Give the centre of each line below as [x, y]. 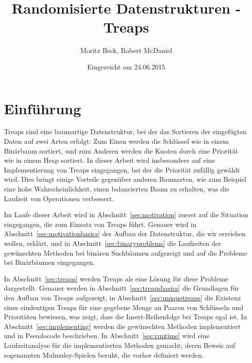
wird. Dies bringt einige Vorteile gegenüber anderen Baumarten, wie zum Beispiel [125, 179]
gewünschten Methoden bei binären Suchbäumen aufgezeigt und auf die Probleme [126, 252]
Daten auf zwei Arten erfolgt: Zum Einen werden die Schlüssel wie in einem [117, 141]
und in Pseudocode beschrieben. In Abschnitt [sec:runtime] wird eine [107, 336]
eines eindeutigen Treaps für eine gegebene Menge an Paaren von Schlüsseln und [124, 307]
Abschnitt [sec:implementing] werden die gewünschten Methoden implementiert [122, 326]
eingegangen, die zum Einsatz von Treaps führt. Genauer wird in [100, 224]
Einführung [42, 108]
